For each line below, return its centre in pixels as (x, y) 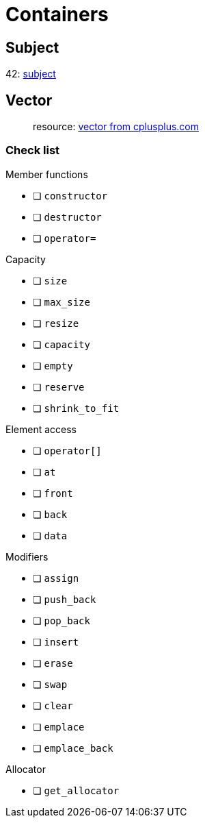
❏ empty (53, 365)
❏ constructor (70, 195)
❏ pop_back (61, 620)
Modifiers (27, 556)
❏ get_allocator (76, 790)
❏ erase (53, 663)
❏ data (50, 535)
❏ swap (50, 684)
